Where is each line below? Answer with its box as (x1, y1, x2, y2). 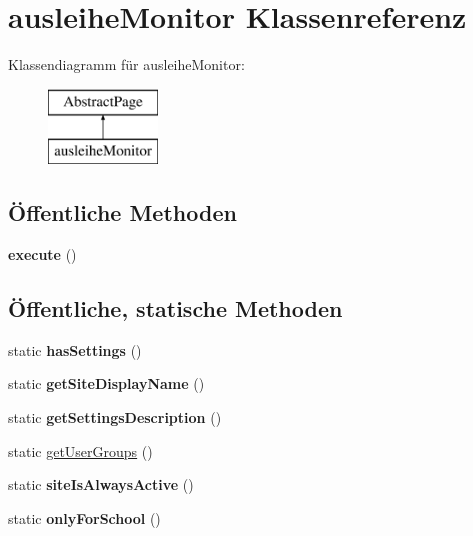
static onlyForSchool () (8, 507, 161, 528)
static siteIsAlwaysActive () (8, 474, 194, 495)
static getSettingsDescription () (8, 407, 222, 428)
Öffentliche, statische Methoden (8, 293, 343, 324)
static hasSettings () (8, 339, 142, 360)
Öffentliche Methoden (8, 197, 237, 228)
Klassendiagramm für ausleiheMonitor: (8, 54, 245, 75)
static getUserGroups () (8, 440, 153, 461)
